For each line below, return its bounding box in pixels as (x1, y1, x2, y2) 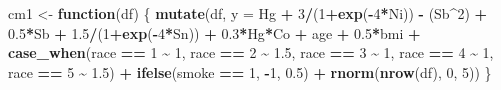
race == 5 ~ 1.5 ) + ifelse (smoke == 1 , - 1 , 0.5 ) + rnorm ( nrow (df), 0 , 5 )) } (8, 61, 492, 82)
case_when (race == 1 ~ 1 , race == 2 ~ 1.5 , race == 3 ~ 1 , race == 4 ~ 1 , (8, 42, 494, 63)
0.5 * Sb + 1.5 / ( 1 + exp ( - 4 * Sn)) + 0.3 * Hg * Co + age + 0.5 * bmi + (8, 22, 421, 43)
